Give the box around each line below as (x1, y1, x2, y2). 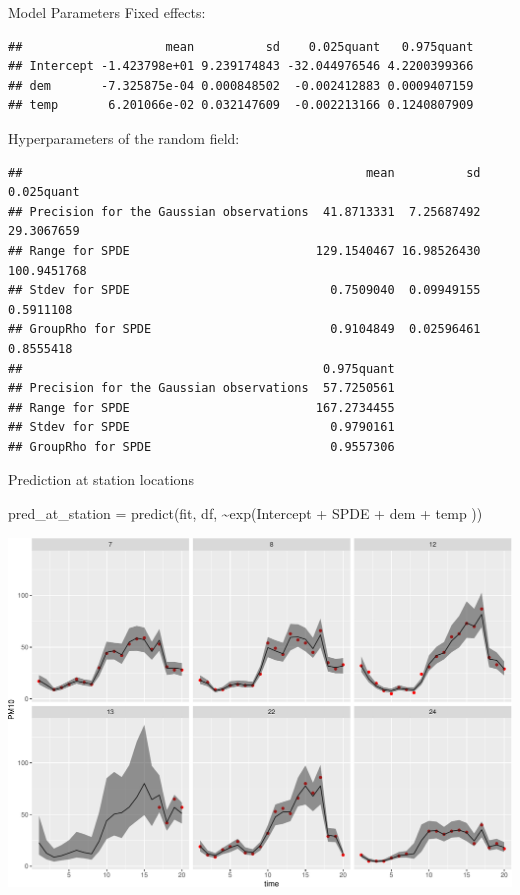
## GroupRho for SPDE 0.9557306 (8, 439, 395, 454)
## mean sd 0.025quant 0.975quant (8, 39, 474, 54)
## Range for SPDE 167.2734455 (8, 400, 395, 415)
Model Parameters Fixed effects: (8, 2, 206, 22)
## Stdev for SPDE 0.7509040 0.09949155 (8, 283, 481, 298)
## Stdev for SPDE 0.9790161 (8, 420, 395, 435)
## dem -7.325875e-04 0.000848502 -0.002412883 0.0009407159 (8, 78, 474, 93)
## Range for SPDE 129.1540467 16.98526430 (8, 243, 481, 258)
